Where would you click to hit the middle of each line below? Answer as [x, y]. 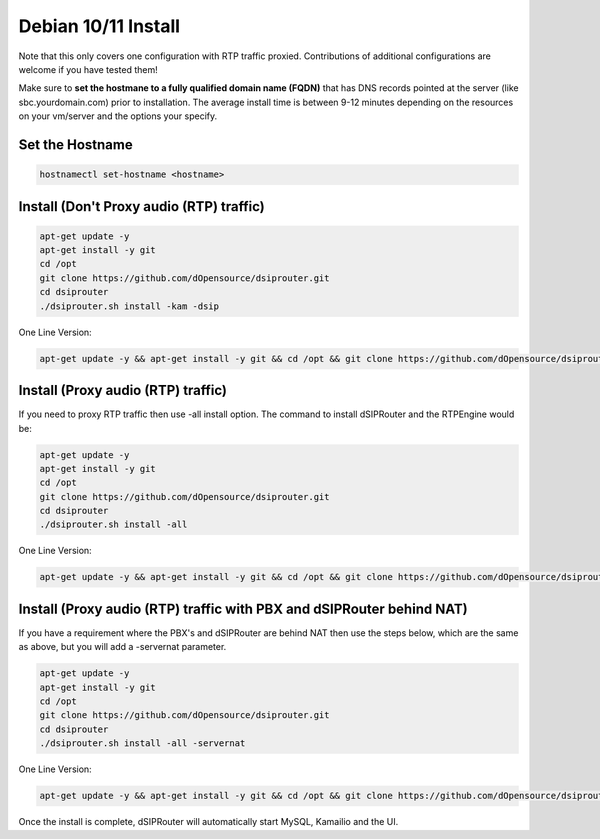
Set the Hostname [76, 144]
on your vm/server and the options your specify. [118, 116]
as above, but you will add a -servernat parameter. [122, 647]
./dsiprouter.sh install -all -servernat [142, 743]
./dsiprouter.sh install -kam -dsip [129, 306]
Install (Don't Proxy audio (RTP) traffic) [141, 206]
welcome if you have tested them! [88, 69]
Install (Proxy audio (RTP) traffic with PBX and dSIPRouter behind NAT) [243, 608]
